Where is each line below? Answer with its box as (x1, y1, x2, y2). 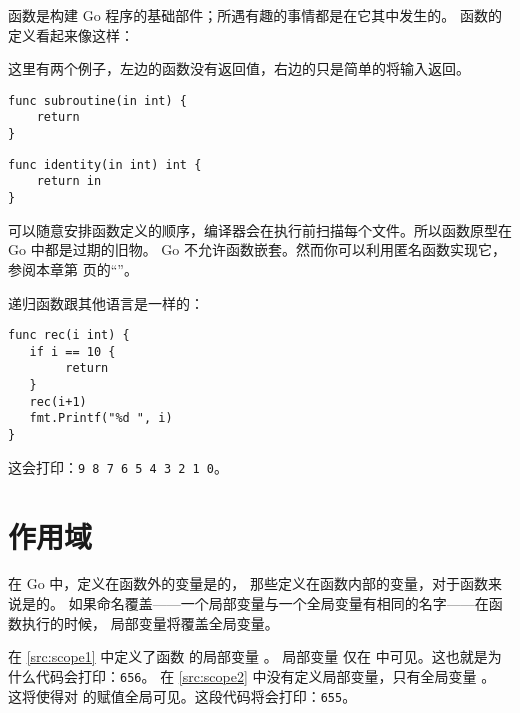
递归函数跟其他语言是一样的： (8, 292, 204, 313)
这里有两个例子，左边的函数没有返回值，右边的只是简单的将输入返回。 (8, 58, 470, 79)
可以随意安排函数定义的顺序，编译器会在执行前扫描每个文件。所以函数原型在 (8, 219, 512, 240)
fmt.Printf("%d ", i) (29, 411, 173, 426)
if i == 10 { (29, 344, 116, 359)
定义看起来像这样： (8, 24, 134, 45)
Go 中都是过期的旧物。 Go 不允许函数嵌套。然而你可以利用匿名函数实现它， (8, 239, 506, 260)
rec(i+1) (29, 394, 87, 409)
